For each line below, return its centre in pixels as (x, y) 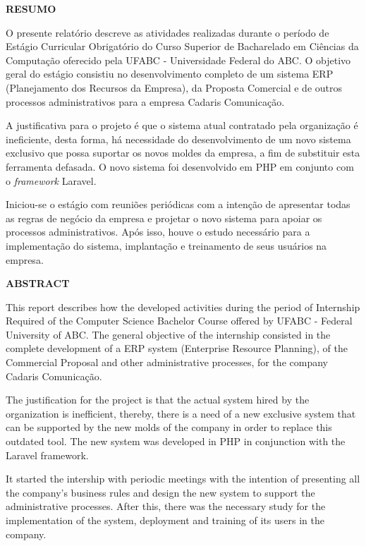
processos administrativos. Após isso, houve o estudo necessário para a (158, 232)
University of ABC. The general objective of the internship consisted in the (168, 334)
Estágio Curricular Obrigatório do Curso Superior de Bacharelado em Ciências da (182, 46)
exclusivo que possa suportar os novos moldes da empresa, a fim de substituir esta (183, 153)
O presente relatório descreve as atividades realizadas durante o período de (167, 32)
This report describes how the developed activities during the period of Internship (183, 307)
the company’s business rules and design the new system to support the (160, 492)
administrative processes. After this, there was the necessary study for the (166, 506)
